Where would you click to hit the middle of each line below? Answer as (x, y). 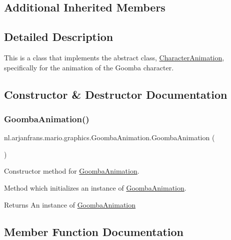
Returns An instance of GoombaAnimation (70, 204)
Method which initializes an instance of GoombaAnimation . (95, 187)
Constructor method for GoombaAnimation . (72, 171)
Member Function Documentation (94, 231)
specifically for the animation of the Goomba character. (89, 67)
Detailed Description (59, 37)
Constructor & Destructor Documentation (116, 94)
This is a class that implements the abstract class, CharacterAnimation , (114, 57)
